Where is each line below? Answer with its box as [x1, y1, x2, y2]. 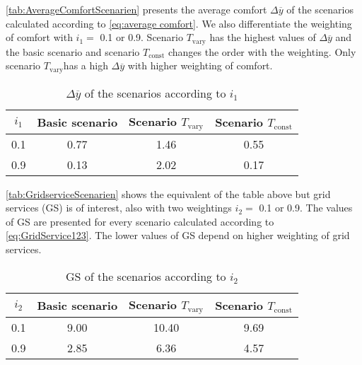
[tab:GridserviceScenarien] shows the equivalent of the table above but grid [6, 186, 331, 201]
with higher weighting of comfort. [127, 58, 273, 73]
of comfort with [6, 30, 73, 45]
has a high [63, 58, 108, 73]
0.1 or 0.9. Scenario [100, 30, 183, 45]
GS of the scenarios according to [66, 267, 226, 284]
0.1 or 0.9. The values [259, 200, 353, 215]
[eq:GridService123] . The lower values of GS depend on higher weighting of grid [6, 228, 350, 243]
